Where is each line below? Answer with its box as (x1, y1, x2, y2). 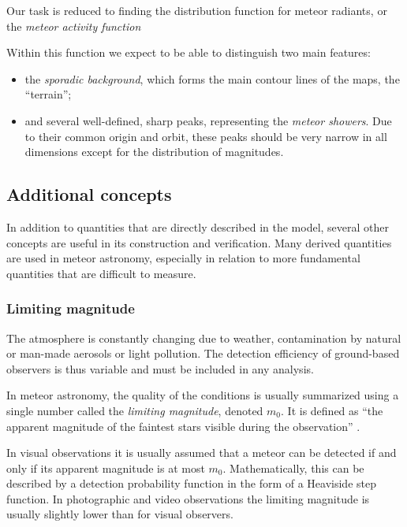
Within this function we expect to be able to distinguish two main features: (6, 44, 371, 61)
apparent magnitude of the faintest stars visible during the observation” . (6, 418, 360, 434)
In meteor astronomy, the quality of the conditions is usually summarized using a (6, 387, 399, 403)
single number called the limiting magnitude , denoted (6, 402, 263, 418)
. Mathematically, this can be (222, 459, 364, 476)
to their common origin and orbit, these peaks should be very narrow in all (24, 128, 387, 144)
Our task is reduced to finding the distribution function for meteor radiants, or (6, 2, 387, 18)
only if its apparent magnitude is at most (6, 459, 205, 476)
